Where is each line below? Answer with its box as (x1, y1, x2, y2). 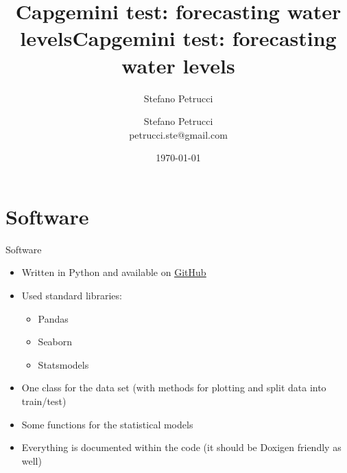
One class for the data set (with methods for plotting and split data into (21, 380, 326, 395)
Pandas (38, 311, 69, 325)
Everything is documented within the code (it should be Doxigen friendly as (21, 440, 342, 454)
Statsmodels (38, 357, 89, 371)
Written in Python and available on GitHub (21, 265, 206, 279)
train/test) (21, 393, 67, 408)
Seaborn (38, 334, 73, 349)
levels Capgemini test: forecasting (20, 24, 337, 52)
